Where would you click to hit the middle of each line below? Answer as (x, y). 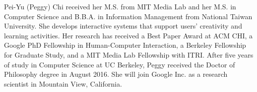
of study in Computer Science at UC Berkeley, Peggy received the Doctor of (120, 64)
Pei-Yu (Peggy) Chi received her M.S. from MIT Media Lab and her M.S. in (120, 6)
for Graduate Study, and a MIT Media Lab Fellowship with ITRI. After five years (129, 54)
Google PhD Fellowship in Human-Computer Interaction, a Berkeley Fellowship (125, 45)
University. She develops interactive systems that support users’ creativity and (123, 26)
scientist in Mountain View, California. (63, 83)
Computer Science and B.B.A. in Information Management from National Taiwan (128, 16)
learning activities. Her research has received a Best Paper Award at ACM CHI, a (128, 35)
